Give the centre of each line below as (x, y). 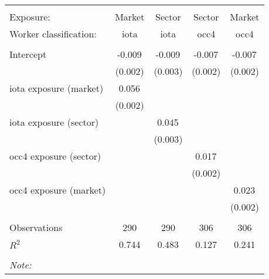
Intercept (28, 54)
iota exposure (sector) (54, 122)
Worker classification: (53, 34)
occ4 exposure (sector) (55, 156)
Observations (36, 227)
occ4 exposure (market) (58, 190)
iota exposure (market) (57, 88)
